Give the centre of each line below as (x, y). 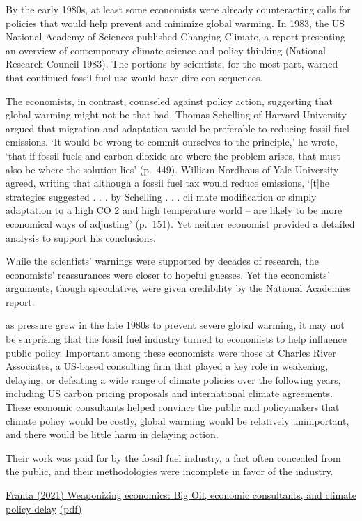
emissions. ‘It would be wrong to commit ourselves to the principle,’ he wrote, (172, 142)
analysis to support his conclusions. (81, 237)
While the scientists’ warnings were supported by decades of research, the (162, 261)
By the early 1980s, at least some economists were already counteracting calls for (178, 9)
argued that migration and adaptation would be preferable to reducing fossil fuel (178, 128)
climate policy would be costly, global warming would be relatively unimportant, (178, 420)
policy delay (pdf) (44, 508)
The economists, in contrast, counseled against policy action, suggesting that (169, 101)
